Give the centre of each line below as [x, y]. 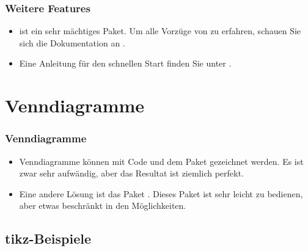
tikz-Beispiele [48, 238]
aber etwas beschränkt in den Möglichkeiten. [103, 206]
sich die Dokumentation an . [72, 42]
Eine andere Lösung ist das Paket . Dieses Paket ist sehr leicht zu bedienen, [161, 193]
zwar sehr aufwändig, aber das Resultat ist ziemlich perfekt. [131, 173]
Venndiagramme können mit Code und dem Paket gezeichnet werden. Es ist [161, 161]
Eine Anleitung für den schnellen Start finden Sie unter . [125, 63]
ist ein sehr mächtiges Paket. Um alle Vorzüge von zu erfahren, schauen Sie [160, 31]
